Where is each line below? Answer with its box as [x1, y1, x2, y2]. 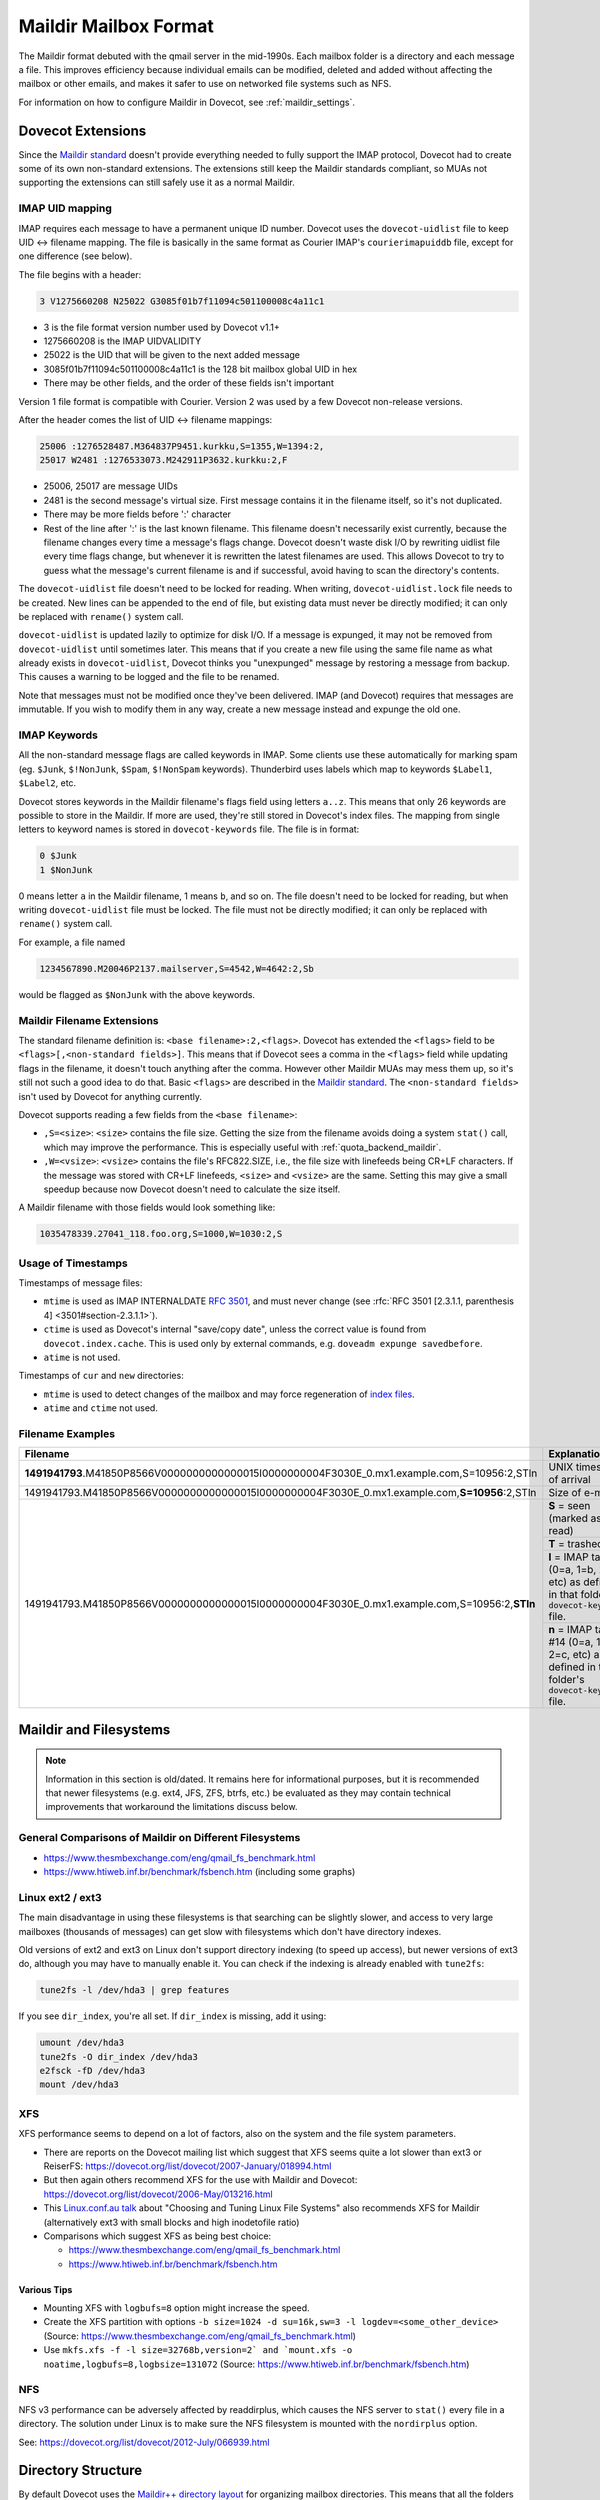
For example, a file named [18, 936, 126, 948]
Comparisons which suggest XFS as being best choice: [43, 2230, 272, 2242]
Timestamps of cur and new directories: [18, 1370, 184, 1382]
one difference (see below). [18, 250, 133, 262]
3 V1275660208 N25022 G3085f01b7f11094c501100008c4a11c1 [39, 295, 325, 307]
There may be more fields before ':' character [43, 508, 232, 520]
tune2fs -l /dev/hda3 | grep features [39, 1985, 230, 1996]
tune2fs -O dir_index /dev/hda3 [39, 2051, 199, 2062]
